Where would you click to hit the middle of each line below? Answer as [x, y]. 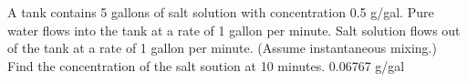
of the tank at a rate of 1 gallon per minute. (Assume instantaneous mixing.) [222, 48]
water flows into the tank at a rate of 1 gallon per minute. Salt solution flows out [234, 30]
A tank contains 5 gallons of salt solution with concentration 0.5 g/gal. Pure [221, 12]
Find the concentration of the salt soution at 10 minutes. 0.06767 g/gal [206, 65]
